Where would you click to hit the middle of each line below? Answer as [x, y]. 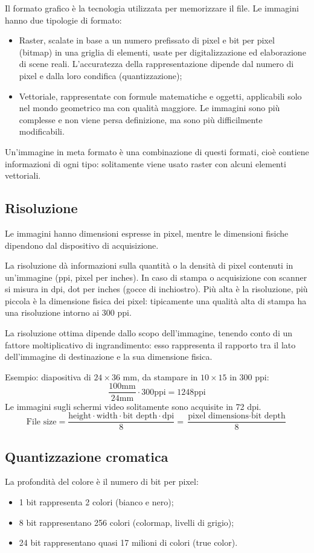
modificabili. [42, 131]
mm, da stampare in [160, 376]
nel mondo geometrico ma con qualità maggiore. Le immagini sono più [149, 108]
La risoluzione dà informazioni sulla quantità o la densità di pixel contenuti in [149, 265]
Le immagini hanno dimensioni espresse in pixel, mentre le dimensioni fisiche [147, 233]
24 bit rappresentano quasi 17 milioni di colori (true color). [128, 542]
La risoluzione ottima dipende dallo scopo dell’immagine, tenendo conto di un [149, 333]
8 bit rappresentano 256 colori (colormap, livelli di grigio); [127, 522]
